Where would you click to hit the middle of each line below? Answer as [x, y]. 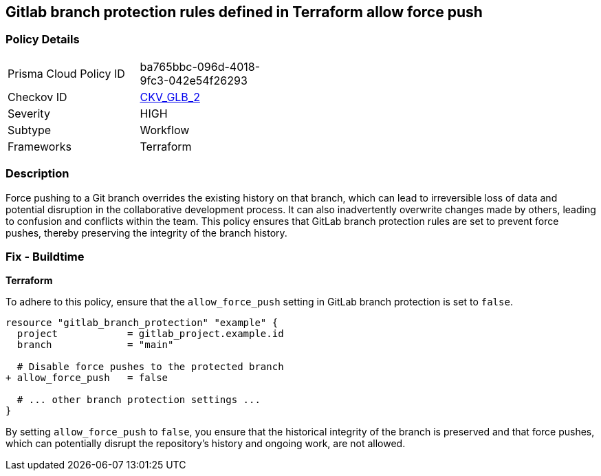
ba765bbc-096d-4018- [200, 66]
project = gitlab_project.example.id [150, 334]
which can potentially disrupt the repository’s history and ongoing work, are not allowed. [206, 444]
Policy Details [43, 40]
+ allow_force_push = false [87, 378]
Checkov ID [37, 97]
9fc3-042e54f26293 [194, 80]
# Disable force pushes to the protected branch [150, 367]
